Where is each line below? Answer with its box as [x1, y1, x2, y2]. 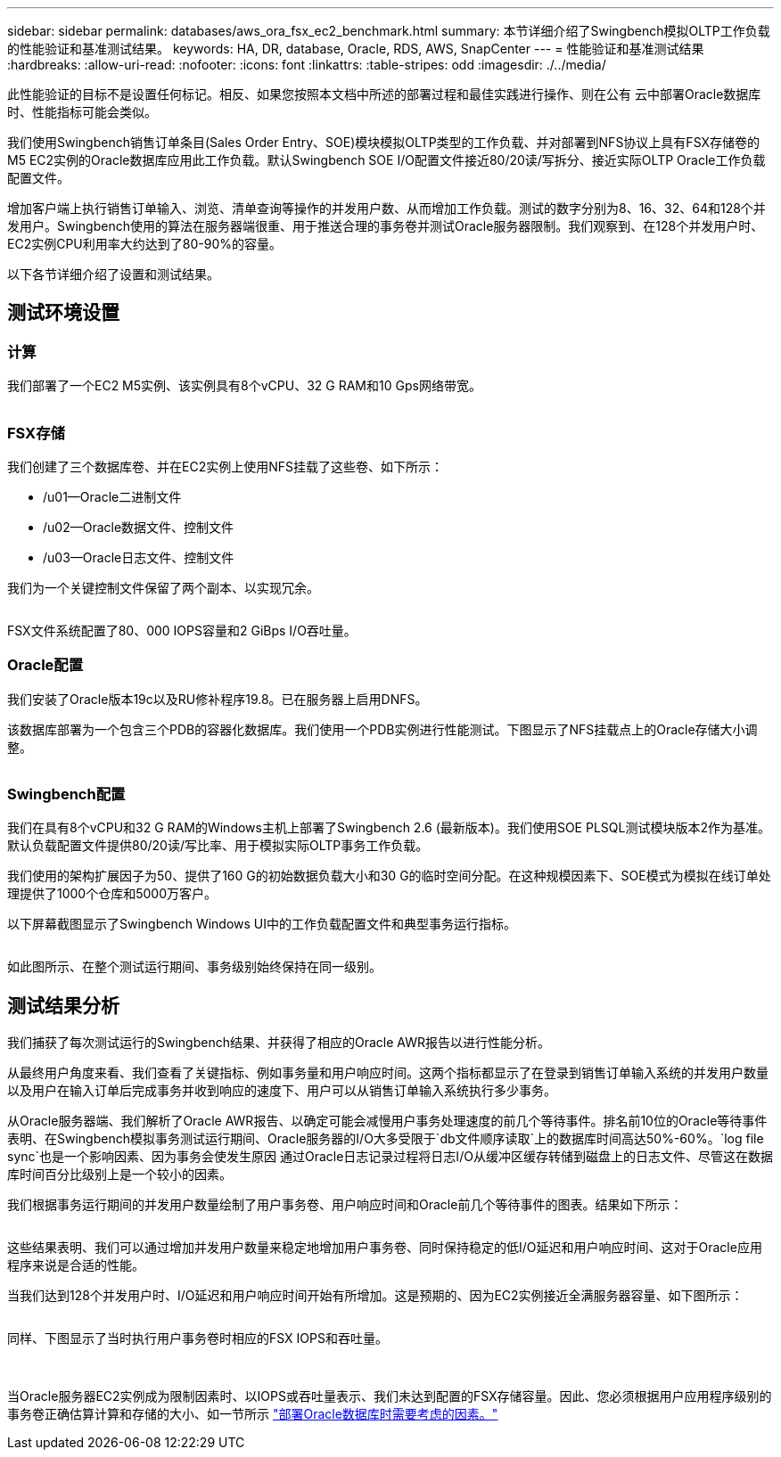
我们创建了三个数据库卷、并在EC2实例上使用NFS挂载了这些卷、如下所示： [7, 458, 443, 474]
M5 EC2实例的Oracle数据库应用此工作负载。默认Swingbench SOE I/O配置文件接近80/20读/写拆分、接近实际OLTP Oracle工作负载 [7, 152, 766, 168]
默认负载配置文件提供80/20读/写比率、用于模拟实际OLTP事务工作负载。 [7, 838, 429, 854]
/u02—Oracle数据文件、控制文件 [43, 519, 234, 535]
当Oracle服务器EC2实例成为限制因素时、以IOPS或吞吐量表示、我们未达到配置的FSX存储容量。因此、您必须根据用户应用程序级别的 [7, 1388, 772, 1404]
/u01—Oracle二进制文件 [43, 488, 182, 504]
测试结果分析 [7, 994, 119, 1017]
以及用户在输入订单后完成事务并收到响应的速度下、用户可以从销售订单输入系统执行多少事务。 [7, 1083, 556, 1099]
